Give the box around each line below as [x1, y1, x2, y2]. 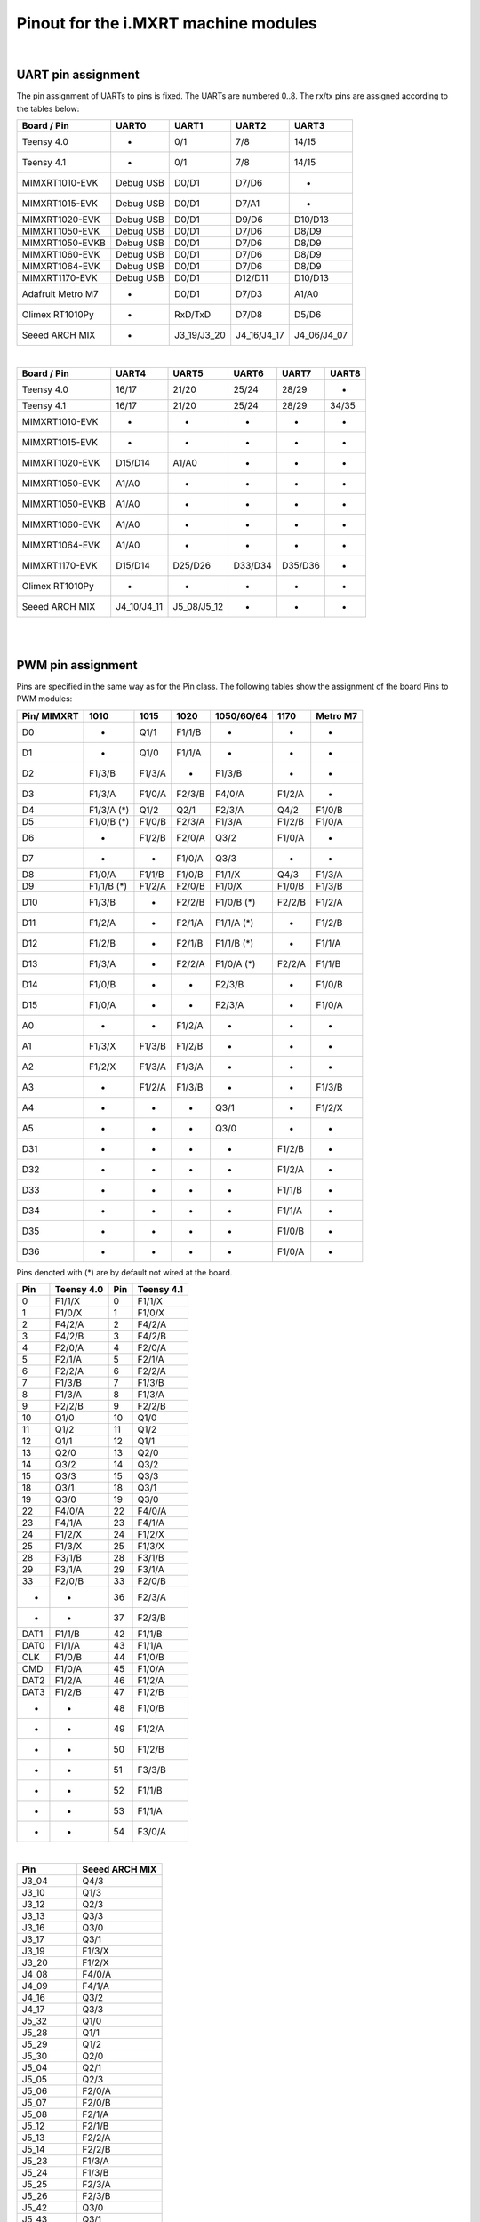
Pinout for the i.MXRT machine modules [16, 13, 317, 33]
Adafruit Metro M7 [21, 288, 99, 300]
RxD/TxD [173, 308, 212, 321]
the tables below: [16, 103, 80, 114]
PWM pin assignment [16, 658, 138, 673]
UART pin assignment [16, 68, 140, 83]
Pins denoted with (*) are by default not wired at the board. [16, 1267, 233, 1277]
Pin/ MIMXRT [21, 709, 79, 722]
